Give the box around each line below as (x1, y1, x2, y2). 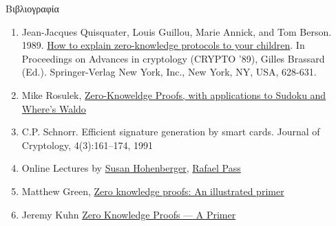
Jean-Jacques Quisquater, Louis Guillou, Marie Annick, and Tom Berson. (21, 24, 332, 38)
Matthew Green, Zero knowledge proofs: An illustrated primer (21, 183, 284, 198)
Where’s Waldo (21, 101, 86, 115)
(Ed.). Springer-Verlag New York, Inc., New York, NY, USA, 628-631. (21, 65, 317, 79)
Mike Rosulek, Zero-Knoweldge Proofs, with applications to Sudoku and (21, 87, 326, 102)
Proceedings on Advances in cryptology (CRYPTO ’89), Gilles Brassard (21, 51, 325, 65)
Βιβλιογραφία (6, 1, 59, 15)
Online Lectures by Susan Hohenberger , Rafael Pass (21, 161, 241, 175)
